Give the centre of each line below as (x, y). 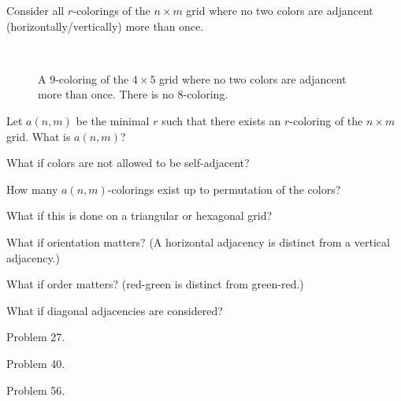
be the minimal (113, 120)
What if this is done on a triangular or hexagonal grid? (139, 215)
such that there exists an (221, 120)
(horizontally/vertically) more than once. (105, 26)
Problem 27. (36, 337)
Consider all (35, 10)
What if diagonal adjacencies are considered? (115, 310)
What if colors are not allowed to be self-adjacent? (128, 163)
